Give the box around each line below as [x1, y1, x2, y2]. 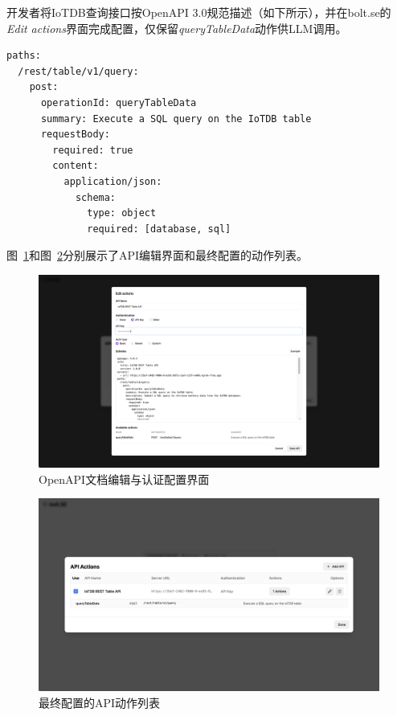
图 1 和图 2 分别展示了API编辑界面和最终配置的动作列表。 [6, 247, 309, 264]
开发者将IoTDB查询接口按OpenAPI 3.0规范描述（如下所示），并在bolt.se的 [6, 4, 391, 20]
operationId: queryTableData [40, 96, 197, 108]
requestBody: [40, 129, 110, 141]
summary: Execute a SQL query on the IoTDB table [40, 113, 312, 125]
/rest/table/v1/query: [18, 65, 139, 77]
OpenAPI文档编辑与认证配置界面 [39, 470, 210, 487]
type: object [87, 207, 157, 219]
